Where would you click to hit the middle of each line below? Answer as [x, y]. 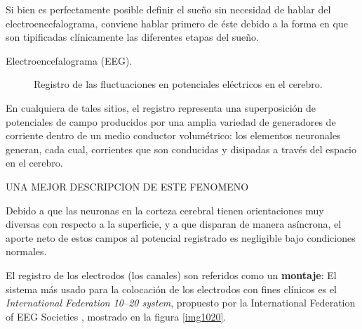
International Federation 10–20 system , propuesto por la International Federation [181, 303]
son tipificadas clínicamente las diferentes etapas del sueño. [132, 37]
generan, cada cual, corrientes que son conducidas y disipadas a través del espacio [181, 149]
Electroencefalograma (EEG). [69, 60]
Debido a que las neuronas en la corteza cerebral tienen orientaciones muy [165, 210]
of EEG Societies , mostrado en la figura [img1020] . [116, 316]
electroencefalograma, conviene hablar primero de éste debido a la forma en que [177, 23]
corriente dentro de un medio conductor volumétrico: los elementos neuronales [173, 135]
